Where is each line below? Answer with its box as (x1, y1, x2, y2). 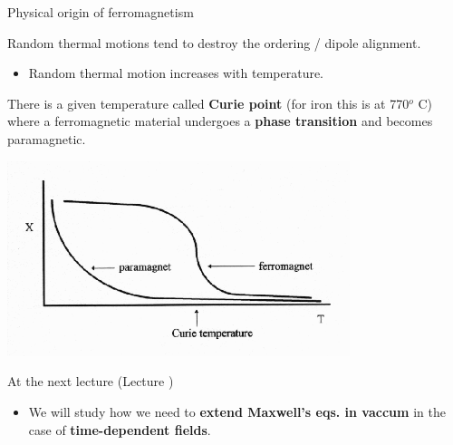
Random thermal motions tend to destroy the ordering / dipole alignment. (7, 33, 421, 52)
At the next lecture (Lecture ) (7, 372, 174, 391)
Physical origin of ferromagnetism (7, 3, 194, 21)
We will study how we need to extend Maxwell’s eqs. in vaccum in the (28, 402, 446, 421)
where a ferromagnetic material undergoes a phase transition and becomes (7, 111, 433, 131)
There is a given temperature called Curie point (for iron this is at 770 (7, 93, 410, 112)
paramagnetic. (7, 129, 86, 148)
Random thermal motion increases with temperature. (28, 63, 324, 82)
